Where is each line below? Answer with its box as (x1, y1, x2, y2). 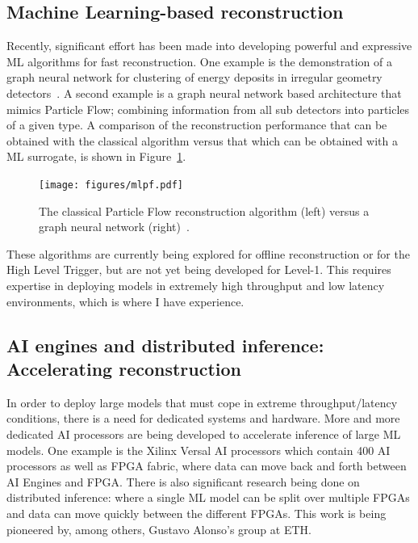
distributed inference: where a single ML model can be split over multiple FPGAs (6, 489, 410, 506)
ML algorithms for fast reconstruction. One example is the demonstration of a (6, 53, 392, 69)
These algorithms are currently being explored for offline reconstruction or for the (6, 245, 410, 262)
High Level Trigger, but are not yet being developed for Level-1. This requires (6, 261, 391, 278)
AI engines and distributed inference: (6, 332, 324, 357)
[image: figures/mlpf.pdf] (39, 179, 183, 191)
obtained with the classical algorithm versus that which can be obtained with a (6, 132, 398, 149)
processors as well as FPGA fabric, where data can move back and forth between (6, 457, 407, 474)
